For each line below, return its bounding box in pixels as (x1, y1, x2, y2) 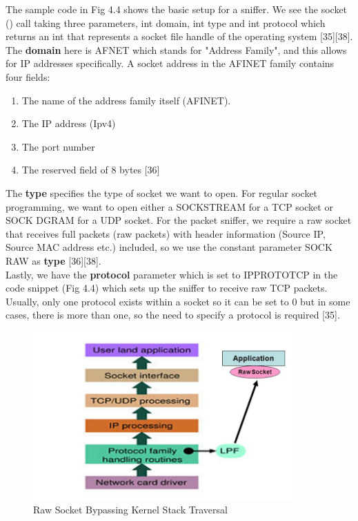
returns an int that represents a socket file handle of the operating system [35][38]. (6, 29, 353, 44)
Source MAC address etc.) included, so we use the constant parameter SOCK (6, 240, 332, 254)
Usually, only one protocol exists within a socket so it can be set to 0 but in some (6, 294, 350, 308)
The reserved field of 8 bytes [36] (21, 162, 160, 177)
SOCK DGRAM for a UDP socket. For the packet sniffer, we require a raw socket (6, 213, 352, 227)
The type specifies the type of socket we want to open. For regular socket (6, 185, 318, 200)
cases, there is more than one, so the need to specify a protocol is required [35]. (6, 307, 340, 322)
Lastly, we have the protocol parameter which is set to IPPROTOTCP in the (6, 267, 338, 281)
